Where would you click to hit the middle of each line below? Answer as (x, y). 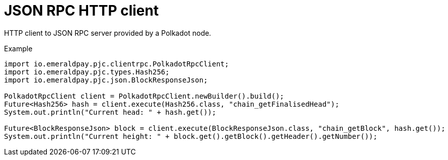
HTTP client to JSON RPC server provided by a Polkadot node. (108, 33)
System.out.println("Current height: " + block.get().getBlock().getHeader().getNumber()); (191, 136)
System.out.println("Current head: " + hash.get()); (110, 112)
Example (18, 48)
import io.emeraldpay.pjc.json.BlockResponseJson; (106, 80)
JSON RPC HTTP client (82, 11)
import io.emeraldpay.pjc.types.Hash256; (87, 72)
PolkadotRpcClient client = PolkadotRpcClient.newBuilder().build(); (144, 96)
